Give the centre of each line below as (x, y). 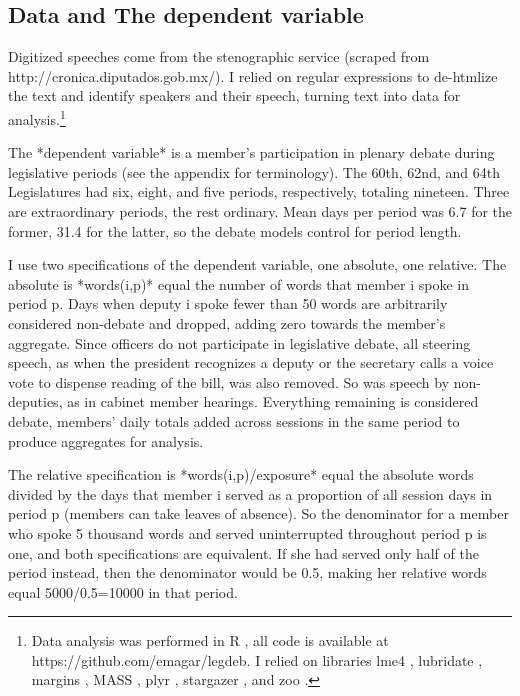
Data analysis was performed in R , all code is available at (210, 640)
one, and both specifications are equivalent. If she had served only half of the (243, 552)
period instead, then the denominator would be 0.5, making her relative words (247, 572)
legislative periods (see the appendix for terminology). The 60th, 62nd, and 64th (254, 171)
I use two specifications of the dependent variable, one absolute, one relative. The (257, 264)
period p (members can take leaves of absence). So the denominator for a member (258, 513)
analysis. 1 (37, 117)
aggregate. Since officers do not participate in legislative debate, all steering (239, 342)
